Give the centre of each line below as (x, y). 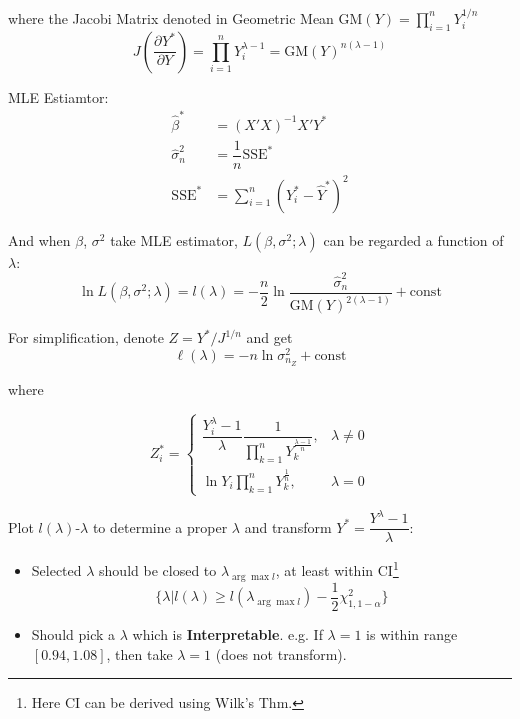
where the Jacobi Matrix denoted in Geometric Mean (171, 17)
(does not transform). (281, 653)
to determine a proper (160, 526)
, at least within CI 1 (337, 569)
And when (39, 239)
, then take (139, 653)
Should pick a (73, 633)
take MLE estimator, (174, 239)
